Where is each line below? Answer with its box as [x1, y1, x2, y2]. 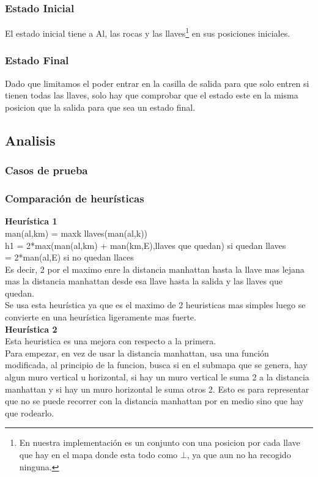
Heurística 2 [5, 322, 57, 335]
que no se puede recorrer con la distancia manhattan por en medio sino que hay [5, 394, 304, 407]
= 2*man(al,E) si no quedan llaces [5, 251, 134, 264]
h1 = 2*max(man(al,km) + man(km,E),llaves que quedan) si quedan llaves [5, 239, 286, 251]
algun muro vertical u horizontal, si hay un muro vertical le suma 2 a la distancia [5, 371, 309, 383]
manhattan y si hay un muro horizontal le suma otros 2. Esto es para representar [5, 382, 309, 395]
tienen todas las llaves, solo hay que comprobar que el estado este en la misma [5, 89, 298, 102]
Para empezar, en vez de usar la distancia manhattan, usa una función [5, 346, 269, 359]
